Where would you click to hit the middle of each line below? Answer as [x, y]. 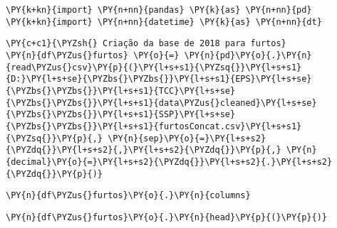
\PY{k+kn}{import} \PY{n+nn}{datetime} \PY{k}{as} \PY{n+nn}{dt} [164, 22]
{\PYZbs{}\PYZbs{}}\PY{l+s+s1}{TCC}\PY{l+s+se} [121, 91]
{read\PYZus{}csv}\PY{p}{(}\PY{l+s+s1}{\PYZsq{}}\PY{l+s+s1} [154, 67]
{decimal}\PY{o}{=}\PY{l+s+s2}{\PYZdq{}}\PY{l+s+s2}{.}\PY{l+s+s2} [169, 162]
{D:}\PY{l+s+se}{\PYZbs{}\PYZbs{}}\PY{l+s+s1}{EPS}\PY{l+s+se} [159, 79]
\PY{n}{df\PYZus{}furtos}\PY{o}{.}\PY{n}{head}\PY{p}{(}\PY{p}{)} [167, 217]
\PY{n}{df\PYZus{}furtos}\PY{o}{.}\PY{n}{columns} [128, 196]
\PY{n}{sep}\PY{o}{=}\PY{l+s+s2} [187, 138]
